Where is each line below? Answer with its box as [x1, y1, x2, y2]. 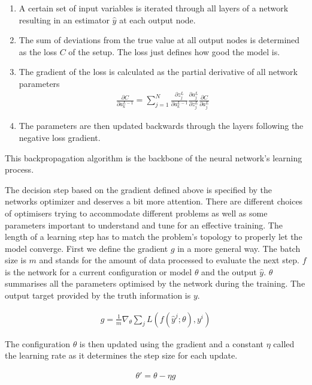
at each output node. [119, 13, 196, 26]
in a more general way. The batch [177, 242, 301, 254]
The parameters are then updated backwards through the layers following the [19, 119, 304, 132]
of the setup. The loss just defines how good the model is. [68, 45, 280, 58]
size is [5, 254, 26, 266]
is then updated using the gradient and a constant [79, 337, 263, 350]
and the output [201, 265, 257, 278]
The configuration [5, 337, 70, 350]
